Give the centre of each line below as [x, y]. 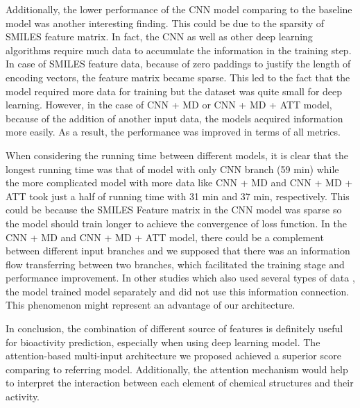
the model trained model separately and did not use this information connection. [178, 291]
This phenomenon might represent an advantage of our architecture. [151, 305]
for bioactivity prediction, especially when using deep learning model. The [163, 342]
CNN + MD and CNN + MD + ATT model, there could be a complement [165, 237]
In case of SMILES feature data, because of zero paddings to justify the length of [178, 64]
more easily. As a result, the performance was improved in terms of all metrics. [173, 132]
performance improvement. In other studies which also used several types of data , [180, 278]
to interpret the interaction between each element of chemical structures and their [180, 383]
